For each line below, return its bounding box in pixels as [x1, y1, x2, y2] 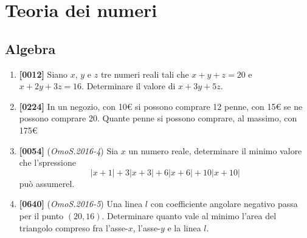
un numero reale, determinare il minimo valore [128, 144, 302, 157]
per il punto [19, 209, 64, 222]
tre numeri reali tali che [100, 67, 189, 80]
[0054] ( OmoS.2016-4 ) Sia [19, 144, 119, 157]
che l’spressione [19, 156, 76, 169]
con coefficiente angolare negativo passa [150, 197, 298, 210]
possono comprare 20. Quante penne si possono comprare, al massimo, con [19, 112, 297, 124]
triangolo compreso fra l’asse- [19, 221, 128, 234]
